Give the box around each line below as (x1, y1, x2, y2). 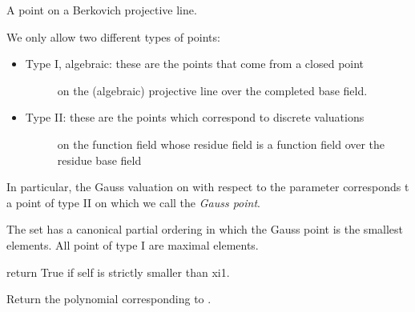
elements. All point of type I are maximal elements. (6, 236, 259, 253)
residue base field (57, 151, 142, 168)
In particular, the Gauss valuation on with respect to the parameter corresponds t (6, 178, 409, 195)
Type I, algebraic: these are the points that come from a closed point (25, 55, 365, 72)
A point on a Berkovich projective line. (6, 2, 197, 18)
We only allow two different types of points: (6, 28, 220, 45)
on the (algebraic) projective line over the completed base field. (57, 82, 368, 98)
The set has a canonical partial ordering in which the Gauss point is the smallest (6, 221, 404, 238)
